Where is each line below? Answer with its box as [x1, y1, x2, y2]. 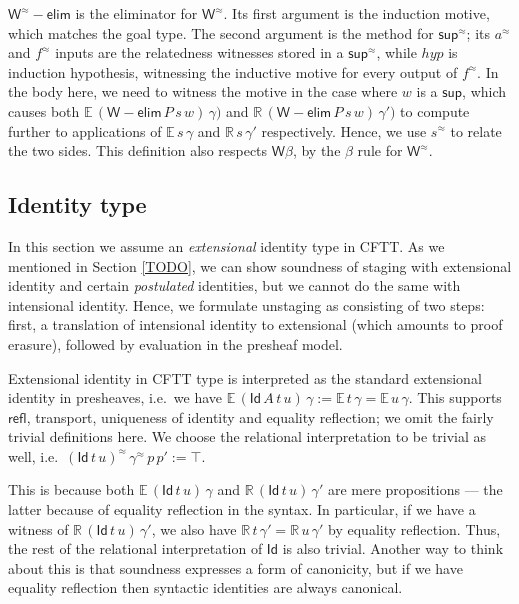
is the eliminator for [75, 3, 198, 23]
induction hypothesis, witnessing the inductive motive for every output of [8, 61, 458, 82]
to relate [450, 120, 502, 141]
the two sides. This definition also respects [8, 140, 268, 161]
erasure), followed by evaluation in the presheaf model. [8, 333, 343, 354]
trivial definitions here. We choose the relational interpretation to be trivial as [8, 426, 487, 447]
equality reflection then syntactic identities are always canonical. [8, 577, 403, 598]
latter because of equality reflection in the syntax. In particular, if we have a [8, 499, 476, 520]
